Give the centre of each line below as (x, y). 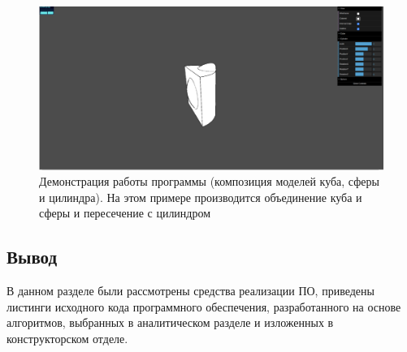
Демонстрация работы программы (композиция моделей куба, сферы (209, 181)
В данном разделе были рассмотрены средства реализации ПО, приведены (191, 291)
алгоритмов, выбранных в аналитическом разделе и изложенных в (170, 322)
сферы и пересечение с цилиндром (125, 213)
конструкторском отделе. (67, 338)
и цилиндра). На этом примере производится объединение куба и (201, 197)
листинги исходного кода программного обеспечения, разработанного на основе (204, 306)
